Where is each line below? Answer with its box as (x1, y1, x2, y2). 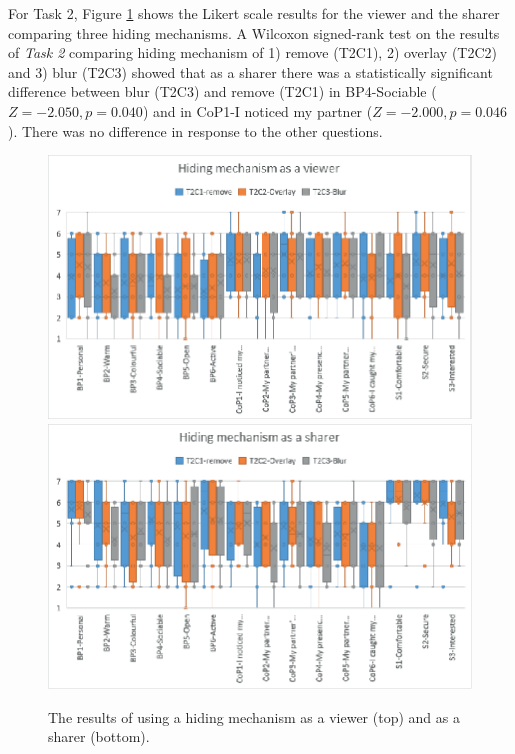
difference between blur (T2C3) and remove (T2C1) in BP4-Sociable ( (8, 81, 437, 102)
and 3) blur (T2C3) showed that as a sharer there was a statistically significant (8, 61, 493, 82)
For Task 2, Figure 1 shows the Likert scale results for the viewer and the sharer (8, 3, 500, 23)
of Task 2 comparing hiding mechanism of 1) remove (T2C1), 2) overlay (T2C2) (8, 42, 497, 63)
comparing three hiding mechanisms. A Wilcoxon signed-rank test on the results (8, 22, 500, 43)
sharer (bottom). (48, 726, 150, 747)
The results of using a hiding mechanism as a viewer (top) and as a (48, 706, 460, 727)
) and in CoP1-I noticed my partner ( (142, 100, 373, 121)
